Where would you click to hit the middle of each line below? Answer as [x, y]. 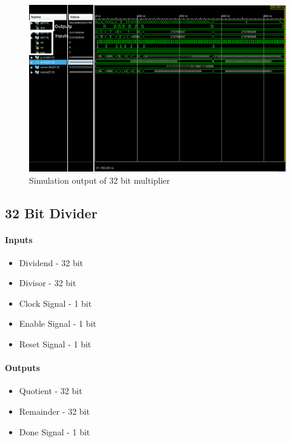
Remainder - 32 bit [54, 411]
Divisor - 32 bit [48, 283]
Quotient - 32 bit [51, 391]
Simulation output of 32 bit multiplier [100, 180]
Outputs [22, 368]
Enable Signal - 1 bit [58, 323]
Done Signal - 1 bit [55, 431]
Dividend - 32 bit [51, 262]
